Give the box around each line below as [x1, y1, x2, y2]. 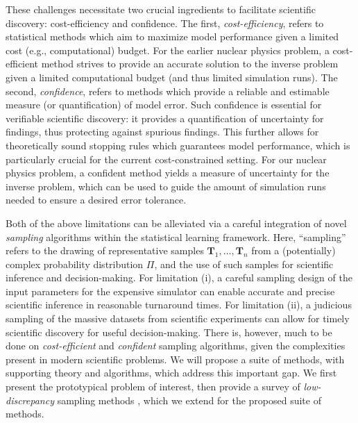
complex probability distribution [6, 256, 144, 271]
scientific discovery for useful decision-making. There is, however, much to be [6, 324, 332, 339]
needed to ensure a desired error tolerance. [6, 192, 187, 207]
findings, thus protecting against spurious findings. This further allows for [6, 124, 319, 139]
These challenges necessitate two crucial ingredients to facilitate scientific [6, 2, 316, 16]
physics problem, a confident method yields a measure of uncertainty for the [6, 165, 330, 180]
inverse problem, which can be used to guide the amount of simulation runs [6, 179, 326, 193]
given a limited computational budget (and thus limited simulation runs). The [6, 69, 338, 84]
